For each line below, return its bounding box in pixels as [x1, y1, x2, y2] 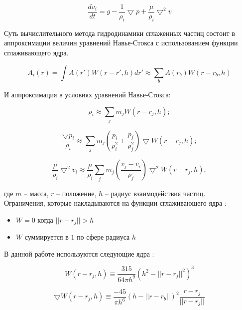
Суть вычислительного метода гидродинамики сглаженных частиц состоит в [4, 27, 235, 38]
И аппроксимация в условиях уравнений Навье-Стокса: [4, 89, 171, 99]
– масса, [24, 188, 49, 198]
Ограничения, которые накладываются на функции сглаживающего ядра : [4, 198, 227, 208]
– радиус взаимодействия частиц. [105, 188, 206, 198]
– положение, [56, 188, 97, 198]
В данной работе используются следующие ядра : [4, 248, 154, 259]
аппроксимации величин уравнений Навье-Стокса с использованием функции [4, 37, 238, 48]
